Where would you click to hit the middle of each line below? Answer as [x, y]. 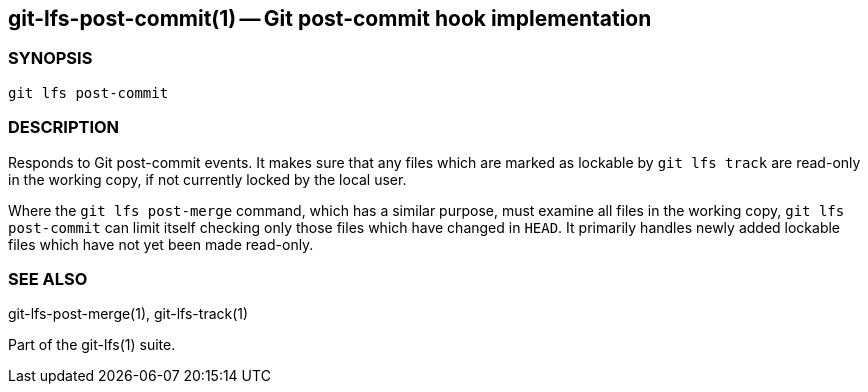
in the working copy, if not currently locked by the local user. [207, 179]
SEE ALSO [48, 278]
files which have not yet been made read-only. [161, 244]
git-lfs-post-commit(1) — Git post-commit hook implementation [330, 18]
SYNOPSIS [50, 58]
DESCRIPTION [64, 127]
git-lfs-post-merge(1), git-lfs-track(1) [128, 314]
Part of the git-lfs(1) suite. [92, 345]
